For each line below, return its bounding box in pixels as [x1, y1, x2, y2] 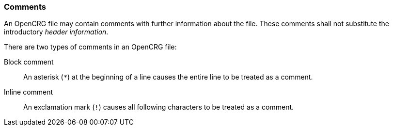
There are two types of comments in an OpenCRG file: [4, 43, 177, 51]
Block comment [4, 58, 54, 66]
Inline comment [4, 88, 53, 97]
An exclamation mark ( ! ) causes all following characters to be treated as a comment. [23, 103, 294, 112]
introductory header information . [4, 28, 109, 36]
